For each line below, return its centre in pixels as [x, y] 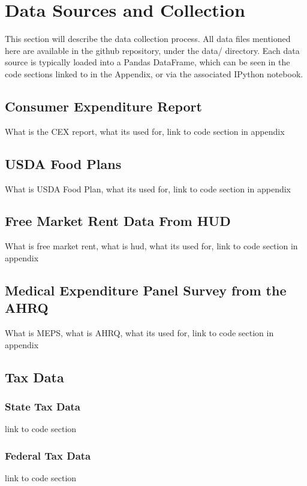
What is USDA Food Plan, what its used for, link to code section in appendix [148, 188]
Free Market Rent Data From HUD [118, 221]
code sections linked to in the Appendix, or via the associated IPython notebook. [154, 73]
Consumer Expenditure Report [103, 106]
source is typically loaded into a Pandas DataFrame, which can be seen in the [148, 62]
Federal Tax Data [48, 455]
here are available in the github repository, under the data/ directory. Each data [152, 50]
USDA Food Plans [63, 163]
